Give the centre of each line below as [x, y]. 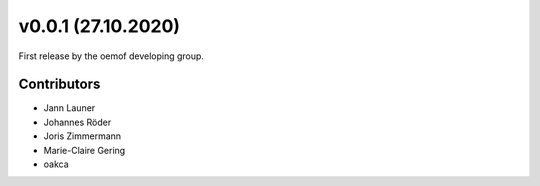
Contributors [59, 84]
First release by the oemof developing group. [111, 56]
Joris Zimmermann [82, 136]
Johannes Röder [77, 122]
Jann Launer [69, 108]
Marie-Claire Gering [84, 150]
